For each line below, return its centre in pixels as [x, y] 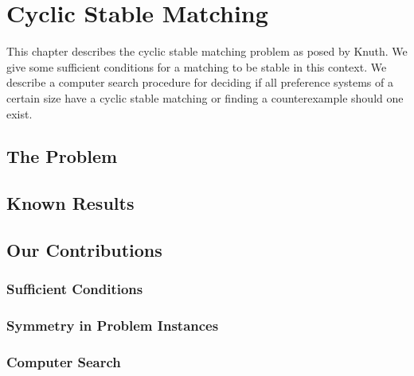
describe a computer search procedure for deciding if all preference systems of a [200, 82]
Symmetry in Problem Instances [113, 326]
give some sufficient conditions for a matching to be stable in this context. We [197, 66]
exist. [20, 113]
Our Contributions [84, 250]
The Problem [62, 156]
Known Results [70, 203]
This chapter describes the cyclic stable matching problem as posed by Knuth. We [207, 51]
